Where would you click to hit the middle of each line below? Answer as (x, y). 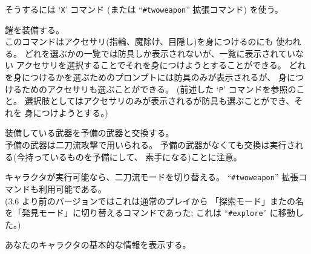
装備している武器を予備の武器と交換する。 (90, 133)
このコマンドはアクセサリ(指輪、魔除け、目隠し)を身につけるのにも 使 (145, 41)
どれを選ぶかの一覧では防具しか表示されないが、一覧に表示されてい (160, 53)
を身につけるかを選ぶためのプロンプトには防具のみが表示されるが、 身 (146, 77)
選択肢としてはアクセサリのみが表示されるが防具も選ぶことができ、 (159, 101)
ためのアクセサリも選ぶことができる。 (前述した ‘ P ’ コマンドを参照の (159, 89)
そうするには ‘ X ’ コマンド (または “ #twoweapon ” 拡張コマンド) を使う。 (144, 9)
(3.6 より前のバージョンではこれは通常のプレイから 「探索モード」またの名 (155, 200)
